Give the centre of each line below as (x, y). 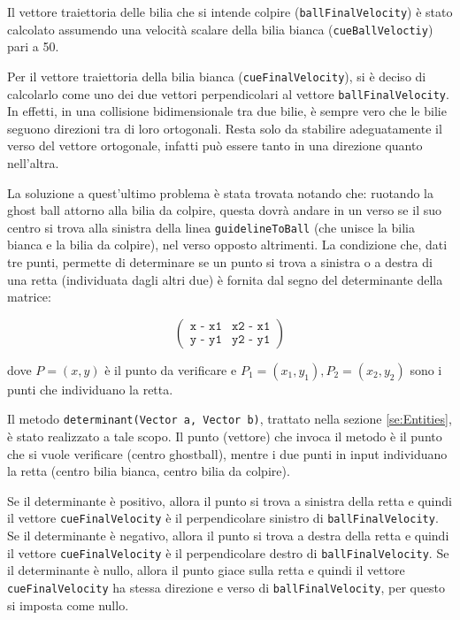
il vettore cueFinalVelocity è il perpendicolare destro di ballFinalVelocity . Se (228, 552)
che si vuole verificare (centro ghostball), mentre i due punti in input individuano (227, 453)
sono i (426, 369)
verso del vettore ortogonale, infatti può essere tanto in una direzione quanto (215, 145)
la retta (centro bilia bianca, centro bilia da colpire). (149, 471)
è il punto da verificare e (171, 369)
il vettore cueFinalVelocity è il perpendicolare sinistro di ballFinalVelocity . (223, 518)
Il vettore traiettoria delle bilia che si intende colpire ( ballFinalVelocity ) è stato (230, 11)
